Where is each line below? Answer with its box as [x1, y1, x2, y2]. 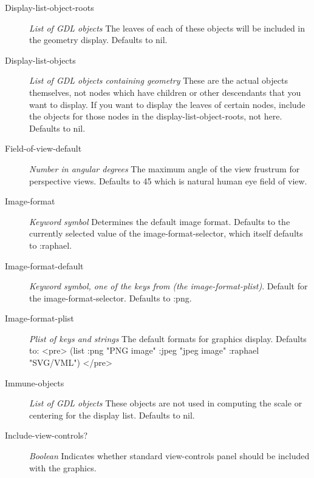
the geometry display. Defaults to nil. [29, 33, 168, 46]
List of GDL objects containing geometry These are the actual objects [29, 74, 288, 87]
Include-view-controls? [5, 429, 88, 442]
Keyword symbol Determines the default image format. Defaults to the [29, 215, 290, 227]
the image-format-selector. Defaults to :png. [29, 291, 192, 304]
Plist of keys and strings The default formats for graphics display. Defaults [29, 332, 307, 345]
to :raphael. [29, 238, 72, 251]
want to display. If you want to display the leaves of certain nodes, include [29, 98, 305, 110]
